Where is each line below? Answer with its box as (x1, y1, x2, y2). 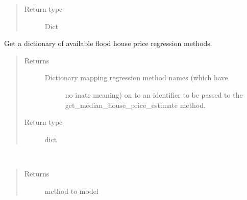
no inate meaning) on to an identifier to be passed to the (65, 89, 243, 100)
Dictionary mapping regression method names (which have (44, 72, 228, 83)
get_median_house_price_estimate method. (65, 99, 206, 110)
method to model (44, 185, 98, 196)
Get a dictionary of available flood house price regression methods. (4, 38, 212, 49)
